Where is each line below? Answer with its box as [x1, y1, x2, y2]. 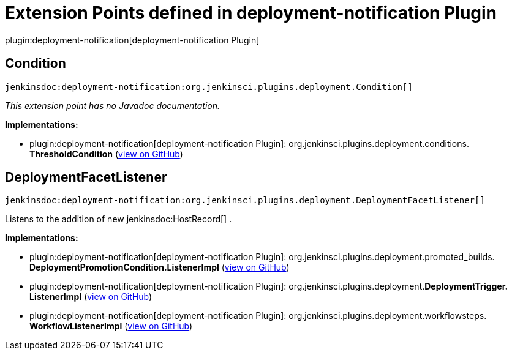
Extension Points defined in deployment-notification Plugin [5, 2, 497, 23]
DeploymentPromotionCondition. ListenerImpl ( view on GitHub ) [29, 262, 290, 273]
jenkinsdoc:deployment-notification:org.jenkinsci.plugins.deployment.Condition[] [5, 81, 413, 92]
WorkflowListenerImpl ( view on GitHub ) [29, 321, 193, 332]
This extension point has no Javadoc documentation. [5, 100, 220, 111]
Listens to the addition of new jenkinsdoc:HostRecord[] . [5, 214, 232, 225]
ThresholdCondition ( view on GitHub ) [29, 148, 183, 159]
